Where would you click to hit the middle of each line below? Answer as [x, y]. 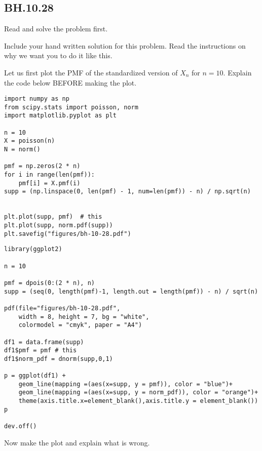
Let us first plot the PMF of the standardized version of [91, 72]
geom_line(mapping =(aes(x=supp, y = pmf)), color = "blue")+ [126, 384]
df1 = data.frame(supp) [44, 342]
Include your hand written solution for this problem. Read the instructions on [125, 45]
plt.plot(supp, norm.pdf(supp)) [59, 225]
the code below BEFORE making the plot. [70, 82]
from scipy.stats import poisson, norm [71, 107]
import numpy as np [37, 99]
